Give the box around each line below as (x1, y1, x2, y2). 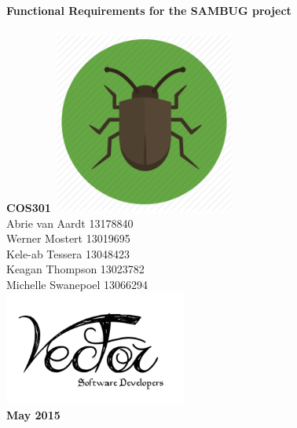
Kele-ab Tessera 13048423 (6, 245, 130, 262)
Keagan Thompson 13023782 (6, 261, 145, 277)
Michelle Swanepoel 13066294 (6, 276, 148, 292)
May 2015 (6, 406, 60, 423)
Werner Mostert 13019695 (6, 230, 130, 247)
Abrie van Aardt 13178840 (6, 214, 134, 231)
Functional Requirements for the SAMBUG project (6, 2, 291, 18)
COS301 (6, 199, 51, 215)
